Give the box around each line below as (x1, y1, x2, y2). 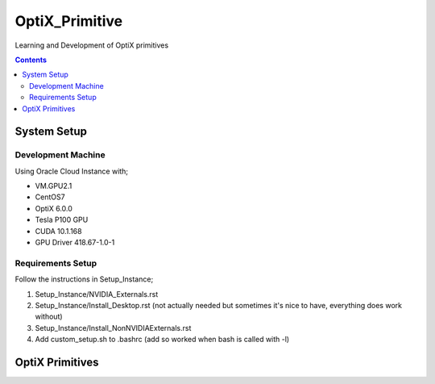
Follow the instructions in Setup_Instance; (14, 274, 154, 284)
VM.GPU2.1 (35, 182, 72, 191)
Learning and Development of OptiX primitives (14, 40, 169, 50)
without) (35, 311, 64, 322)
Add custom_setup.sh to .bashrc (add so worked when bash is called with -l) (35, 335, 290, 344)
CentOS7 (35, 192, 65, 202)
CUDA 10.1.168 (35, 226, 82, 236)
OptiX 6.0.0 (35, 203, 72, 213)
